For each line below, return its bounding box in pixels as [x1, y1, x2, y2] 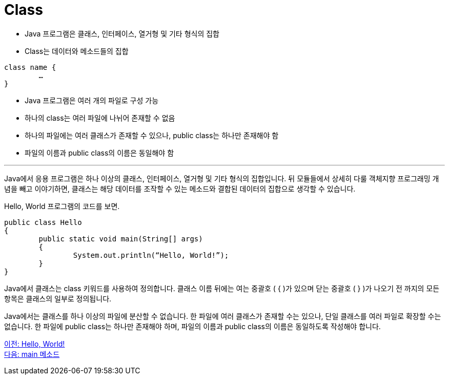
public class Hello [4, 218, 82, 226]
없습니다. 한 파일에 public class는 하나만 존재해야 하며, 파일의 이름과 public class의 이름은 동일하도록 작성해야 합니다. [4, 321, 381, 331]
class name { [4, 63, 56, 71]
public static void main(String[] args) [38, 234, 203, 243]
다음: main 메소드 [4, 349, 60, 358]
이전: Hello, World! [4, 339, 65, 348]
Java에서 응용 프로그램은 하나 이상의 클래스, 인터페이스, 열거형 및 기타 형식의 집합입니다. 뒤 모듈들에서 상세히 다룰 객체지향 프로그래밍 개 [4, 174, 439, 183]
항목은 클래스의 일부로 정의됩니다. [4, 294, 112, 303]
